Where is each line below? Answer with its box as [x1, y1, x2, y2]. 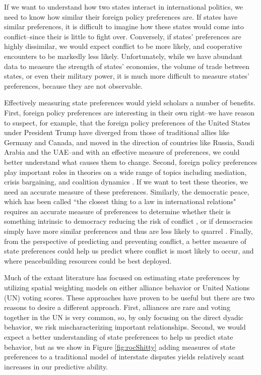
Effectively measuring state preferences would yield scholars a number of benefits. [4, 97, 255, 108]
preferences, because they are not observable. [4, 80, 143, 91]
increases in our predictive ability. [4, 361, 108, 371]
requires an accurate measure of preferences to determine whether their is [4, 206, 231, 216]
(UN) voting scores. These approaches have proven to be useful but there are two [4, 292, 255, 302]
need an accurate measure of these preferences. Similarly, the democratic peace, [4, 186, 249, 197]
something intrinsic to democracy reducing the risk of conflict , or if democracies [4, 216, 253, 226]
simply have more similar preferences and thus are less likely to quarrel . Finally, [4, 226, 253, 236]
